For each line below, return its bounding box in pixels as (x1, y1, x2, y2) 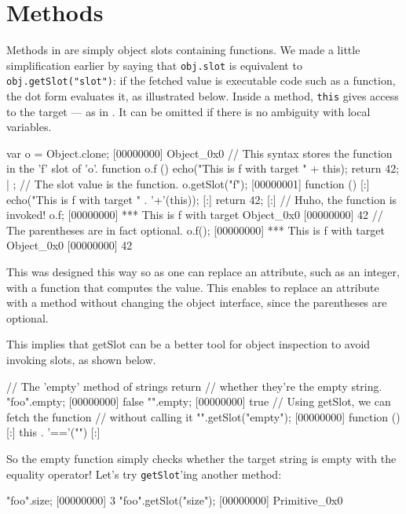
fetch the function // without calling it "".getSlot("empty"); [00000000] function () (6, 408, 401, 425)
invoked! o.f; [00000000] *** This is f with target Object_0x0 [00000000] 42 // (6, 206, 383, 223)
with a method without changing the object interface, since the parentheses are (6, 294, 387, 311)
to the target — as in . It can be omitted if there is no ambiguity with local (6, 103, 371, 119)
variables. (6, 118, 52, 135)
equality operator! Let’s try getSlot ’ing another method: (6, 465, 282, 482)
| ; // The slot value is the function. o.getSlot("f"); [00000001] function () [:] (6, 176, 370, 192)
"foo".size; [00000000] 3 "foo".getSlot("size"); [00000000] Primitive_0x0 (6, 492, 343, 509)
